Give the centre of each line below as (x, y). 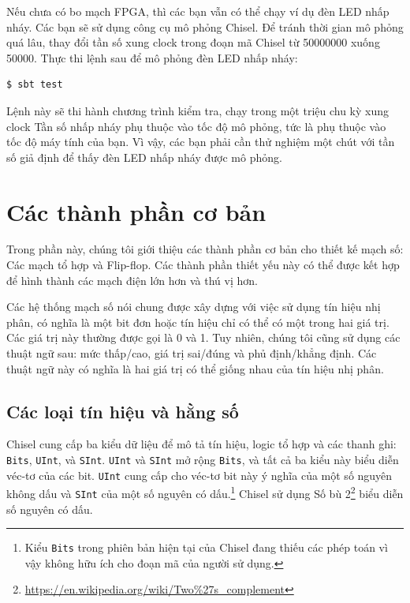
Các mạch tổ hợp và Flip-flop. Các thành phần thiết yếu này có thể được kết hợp (203, 265)
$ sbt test (35, 85)
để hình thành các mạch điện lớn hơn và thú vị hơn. (132, 280)
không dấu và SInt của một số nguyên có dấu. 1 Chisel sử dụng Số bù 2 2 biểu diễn (205, 492)
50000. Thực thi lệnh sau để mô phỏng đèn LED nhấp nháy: (152, 57)
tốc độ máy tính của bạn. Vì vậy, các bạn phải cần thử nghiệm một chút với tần (201, 142)
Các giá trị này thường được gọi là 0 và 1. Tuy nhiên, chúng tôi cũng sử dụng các (203, 337)
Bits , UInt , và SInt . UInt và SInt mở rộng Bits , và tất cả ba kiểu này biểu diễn (203, 460)
